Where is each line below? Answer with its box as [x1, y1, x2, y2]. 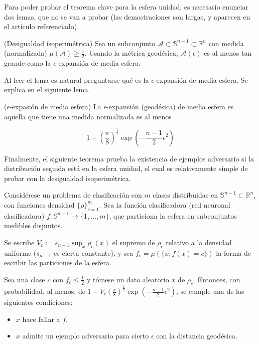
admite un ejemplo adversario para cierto [22, 330, 149, 341]
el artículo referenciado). [4, 21, 79, 32]
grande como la [4, 58, 51, 68]
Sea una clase [4, 274, 45, 284]
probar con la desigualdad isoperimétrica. [4, 173, 131, 183]
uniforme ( [4, 247, 37, 258]
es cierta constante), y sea [54, 247, 134, 258]
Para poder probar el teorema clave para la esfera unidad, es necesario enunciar [4, 2, 248, 12]
